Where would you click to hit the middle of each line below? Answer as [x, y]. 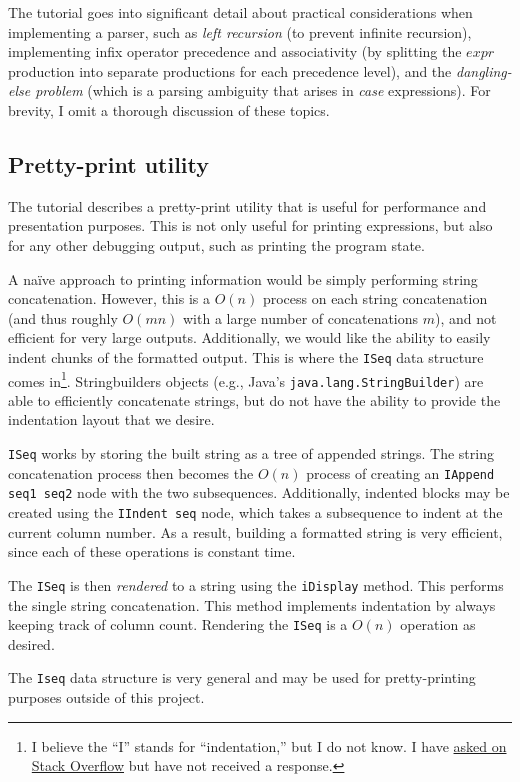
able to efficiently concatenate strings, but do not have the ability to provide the [254, 399]
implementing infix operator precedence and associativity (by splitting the [235, 51]
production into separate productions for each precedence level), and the [230, 70]
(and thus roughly [63, 317]
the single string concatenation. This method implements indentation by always [252, 604]
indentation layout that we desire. [111, 419]
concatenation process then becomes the [131, 472]
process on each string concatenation [375, 298]
